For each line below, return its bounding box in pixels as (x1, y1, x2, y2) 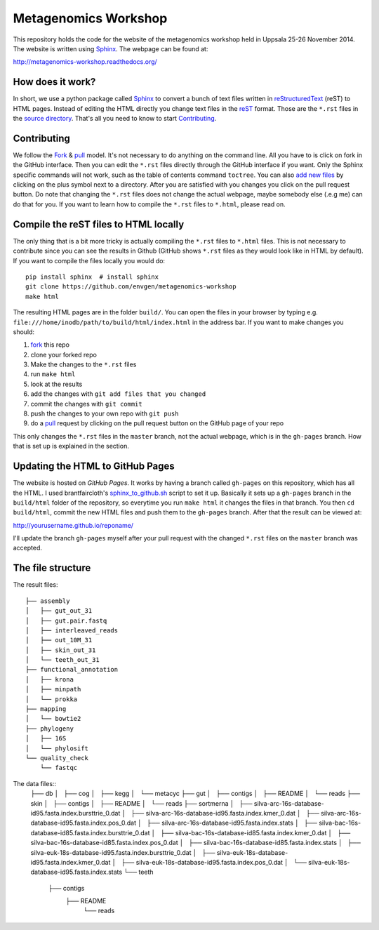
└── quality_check (25, 755, 89, 762)
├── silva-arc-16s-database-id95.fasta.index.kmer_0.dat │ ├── (131, 809, 319, 817)
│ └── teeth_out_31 (25, 656, 100, 664)
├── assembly (25, 597, 70, 605)
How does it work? (13, 76, 96, 88)
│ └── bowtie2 (25, 715, 81, 723)
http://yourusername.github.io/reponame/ (13, 521, 133, 529)
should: (13, 327, 35, 336)
